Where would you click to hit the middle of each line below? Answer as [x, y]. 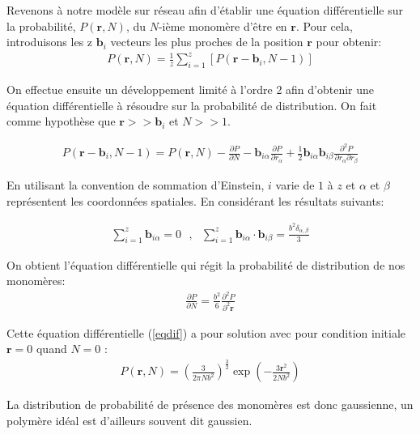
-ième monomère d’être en [223, 26]
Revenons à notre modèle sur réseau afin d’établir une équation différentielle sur [205, 10]
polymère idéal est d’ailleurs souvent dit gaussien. [129, 420]
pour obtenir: [349, 42]
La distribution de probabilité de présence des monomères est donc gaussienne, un [210, 404]
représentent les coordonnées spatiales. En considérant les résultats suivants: [195, 200]
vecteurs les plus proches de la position [207, 42]
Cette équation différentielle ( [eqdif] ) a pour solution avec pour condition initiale [206, 332]
